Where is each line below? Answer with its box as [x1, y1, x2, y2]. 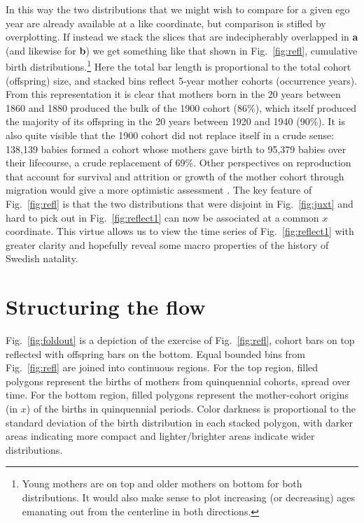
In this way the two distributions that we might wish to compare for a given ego [6, 2, 350, 16]
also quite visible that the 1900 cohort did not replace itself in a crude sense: [6, 128, 335, 142]
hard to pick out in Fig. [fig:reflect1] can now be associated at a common [6, 210, 319, 224]
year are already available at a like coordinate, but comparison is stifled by [6, 15, 326, 30]
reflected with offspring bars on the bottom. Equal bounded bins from [6, 346, 306, 361]
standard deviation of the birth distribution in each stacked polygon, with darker [6, 415, 353, 429]
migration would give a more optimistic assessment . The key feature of [6, 182, 312, 197]
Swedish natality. [6, 251, 78, 266]
